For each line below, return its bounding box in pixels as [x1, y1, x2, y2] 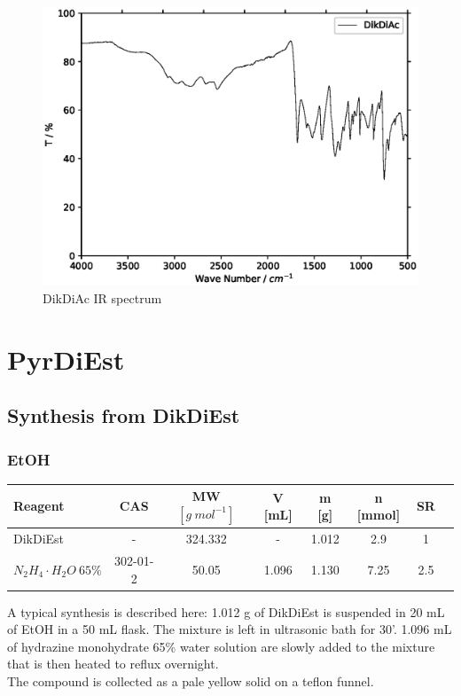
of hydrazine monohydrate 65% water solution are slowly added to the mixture [7, 637, 435, 655]
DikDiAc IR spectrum [43, 288, 162, 307]
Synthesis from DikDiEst [7, 402, 240, 429]
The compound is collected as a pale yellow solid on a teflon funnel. [7, 672, 374, 691]
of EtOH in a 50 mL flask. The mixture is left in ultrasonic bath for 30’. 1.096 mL [7, 620, 452, 638]
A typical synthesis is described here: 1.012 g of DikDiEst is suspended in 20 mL [7, 602, 445, 621]
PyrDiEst [7, 340, 125, 377]
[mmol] [356, 505, 401, 524]
